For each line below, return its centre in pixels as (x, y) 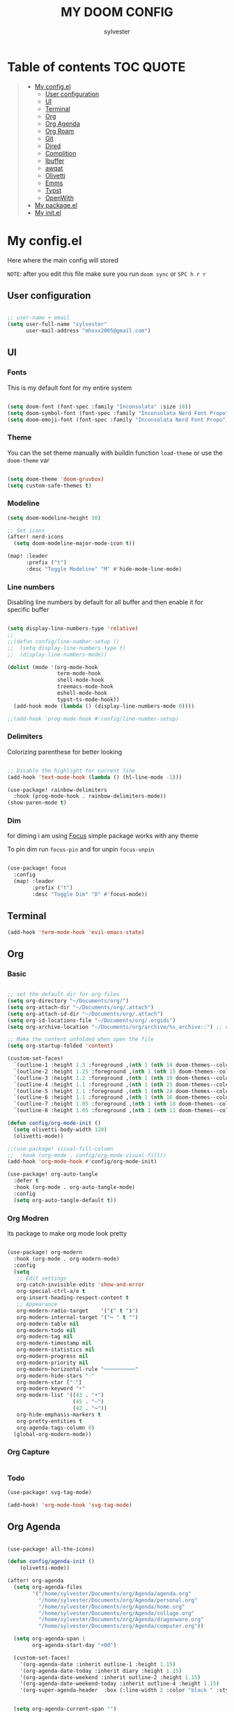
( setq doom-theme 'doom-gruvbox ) (56, 479)
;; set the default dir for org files (63, 995)
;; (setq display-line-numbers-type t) (67, 648)
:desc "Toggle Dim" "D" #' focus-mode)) (90, 894)
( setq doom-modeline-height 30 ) (54, 518)
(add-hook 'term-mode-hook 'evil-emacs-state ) (76, 932)
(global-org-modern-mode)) (53, 1434)
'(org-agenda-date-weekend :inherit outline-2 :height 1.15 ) (110, 1677)
